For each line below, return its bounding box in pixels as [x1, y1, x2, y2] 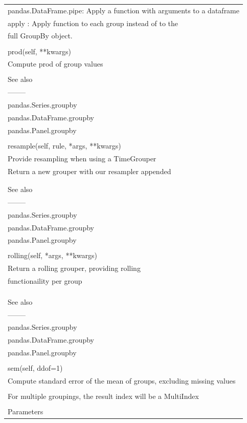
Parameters [8, 406, 43, 417]
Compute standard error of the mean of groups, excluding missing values [8, 375, 236, 386]
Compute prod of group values [8, 58, 103, 69]
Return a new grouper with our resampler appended [8, 165, 171, 176]
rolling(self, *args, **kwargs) [8, 250, 97, 261]
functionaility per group [8, 276, 82, 286]
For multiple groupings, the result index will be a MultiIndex [8, 391, 199, 401]
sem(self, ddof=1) [8, 363, 63, 373]
